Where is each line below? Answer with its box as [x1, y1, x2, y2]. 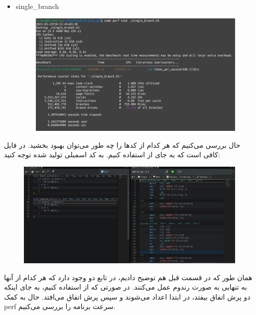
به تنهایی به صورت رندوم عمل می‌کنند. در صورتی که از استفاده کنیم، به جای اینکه [4, 282, 247, 292]
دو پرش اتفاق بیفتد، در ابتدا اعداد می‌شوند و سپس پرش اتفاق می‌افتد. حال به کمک [4, 291, 251, 302]
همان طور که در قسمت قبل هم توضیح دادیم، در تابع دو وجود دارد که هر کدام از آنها [4, 272, 253, 282]
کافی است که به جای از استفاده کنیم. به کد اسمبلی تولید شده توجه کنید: [4, 149, 220, 160]
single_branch [15, 1, 59, 11]
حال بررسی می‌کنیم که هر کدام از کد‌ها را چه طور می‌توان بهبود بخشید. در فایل [4, 139, 241, 150]
